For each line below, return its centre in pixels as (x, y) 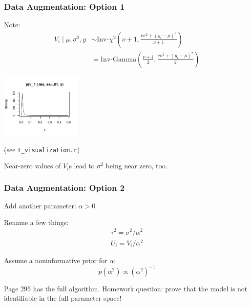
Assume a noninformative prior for (56, 260)
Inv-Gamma (119, 59)
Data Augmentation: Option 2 (64, 187)
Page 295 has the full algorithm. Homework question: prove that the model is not (126, 288)
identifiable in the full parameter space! (63, 298)
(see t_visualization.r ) (42, 149)
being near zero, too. (136, 166)
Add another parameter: (40, 206)
